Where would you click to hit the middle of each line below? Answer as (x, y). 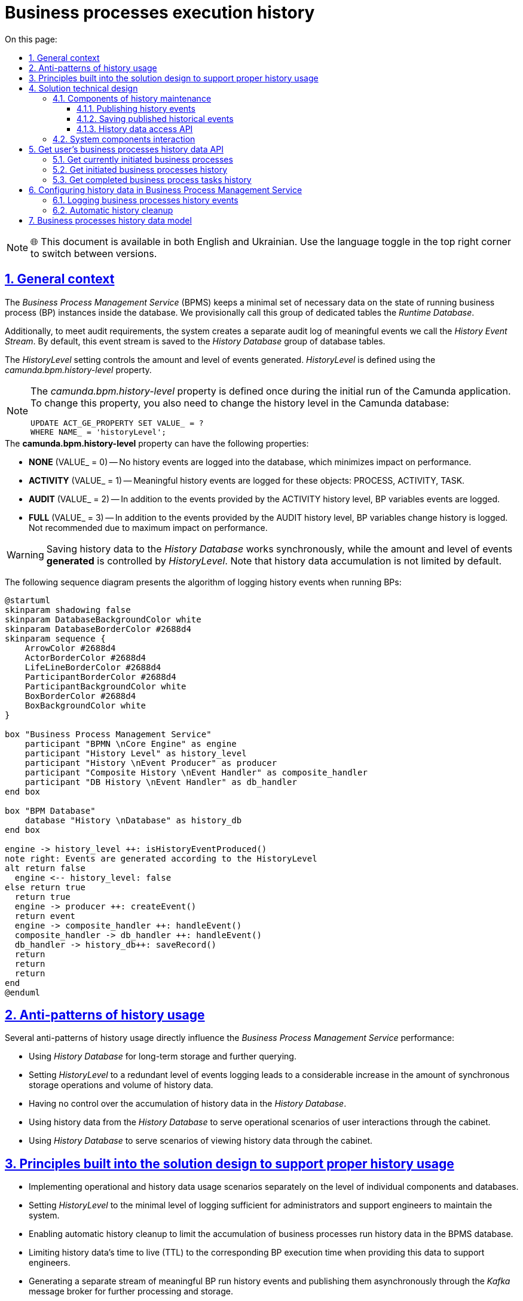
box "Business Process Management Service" (108, 734)
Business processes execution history (160, 13)
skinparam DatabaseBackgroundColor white (103, 619)
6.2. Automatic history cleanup (113, 210)
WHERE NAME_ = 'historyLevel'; (99, 432)
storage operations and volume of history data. (121, 1085)
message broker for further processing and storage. (131, 1291)
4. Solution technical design (83, 88)
